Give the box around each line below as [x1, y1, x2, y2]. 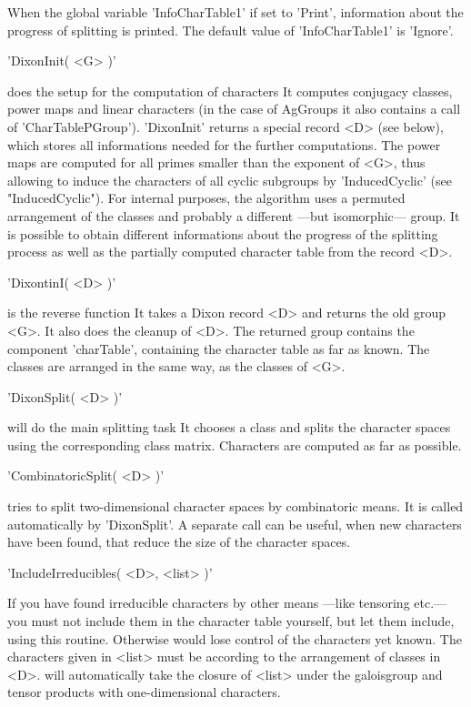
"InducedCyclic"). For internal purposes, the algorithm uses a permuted [7, 188, 406, 207]
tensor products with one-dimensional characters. [7, 682, 281, 702]
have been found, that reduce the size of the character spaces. [7, 532, 351, 551]
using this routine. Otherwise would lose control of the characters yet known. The [7, 629, 462, 648]
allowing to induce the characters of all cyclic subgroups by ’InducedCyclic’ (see [7, 170, 452, 189]
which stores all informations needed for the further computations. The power [7, 135, 441, 154]
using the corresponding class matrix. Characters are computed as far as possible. [7, 435, 462, 454]
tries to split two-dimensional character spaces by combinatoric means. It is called [7, 497, 464, 516]
